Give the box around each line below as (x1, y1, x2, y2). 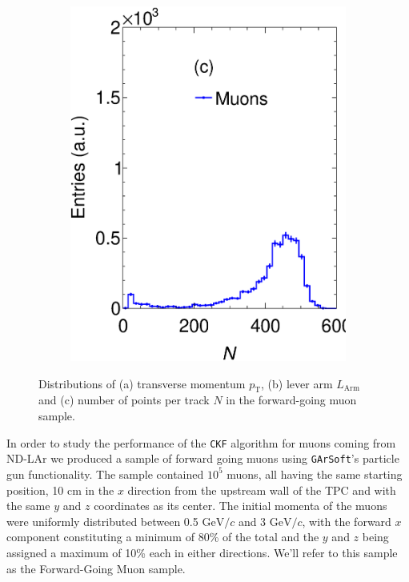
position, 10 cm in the (6, 481, 114, 498)
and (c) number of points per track (38, 391, 210, 408)
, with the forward (302, 512, 391, 529)
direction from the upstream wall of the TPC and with (127, 481, 396, 498)
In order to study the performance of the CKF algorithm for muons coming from (6, 434, 396, 451)
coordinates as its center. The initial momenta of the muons (94, 497, 387, 514)
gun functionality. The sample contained (6, 465, 204, 482)
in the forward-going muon (226, 391, 357, 408)
